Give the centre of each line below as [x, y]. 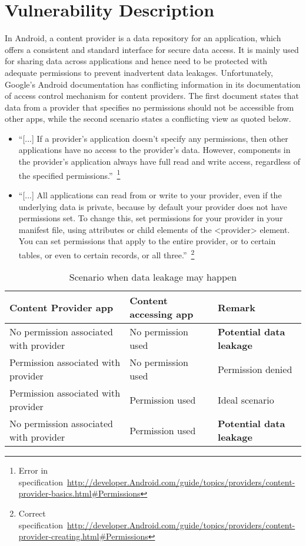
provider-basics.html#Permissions [79, 493]
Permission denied [255, 369]
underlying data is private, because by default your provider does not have [153, 206]
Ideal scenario [246, 399]
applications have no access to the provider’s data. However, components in [154, 150]
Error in [33, 470]
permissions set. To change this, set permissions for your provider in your [151, 218]
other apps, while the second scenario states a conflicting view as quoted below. [148, 119]
